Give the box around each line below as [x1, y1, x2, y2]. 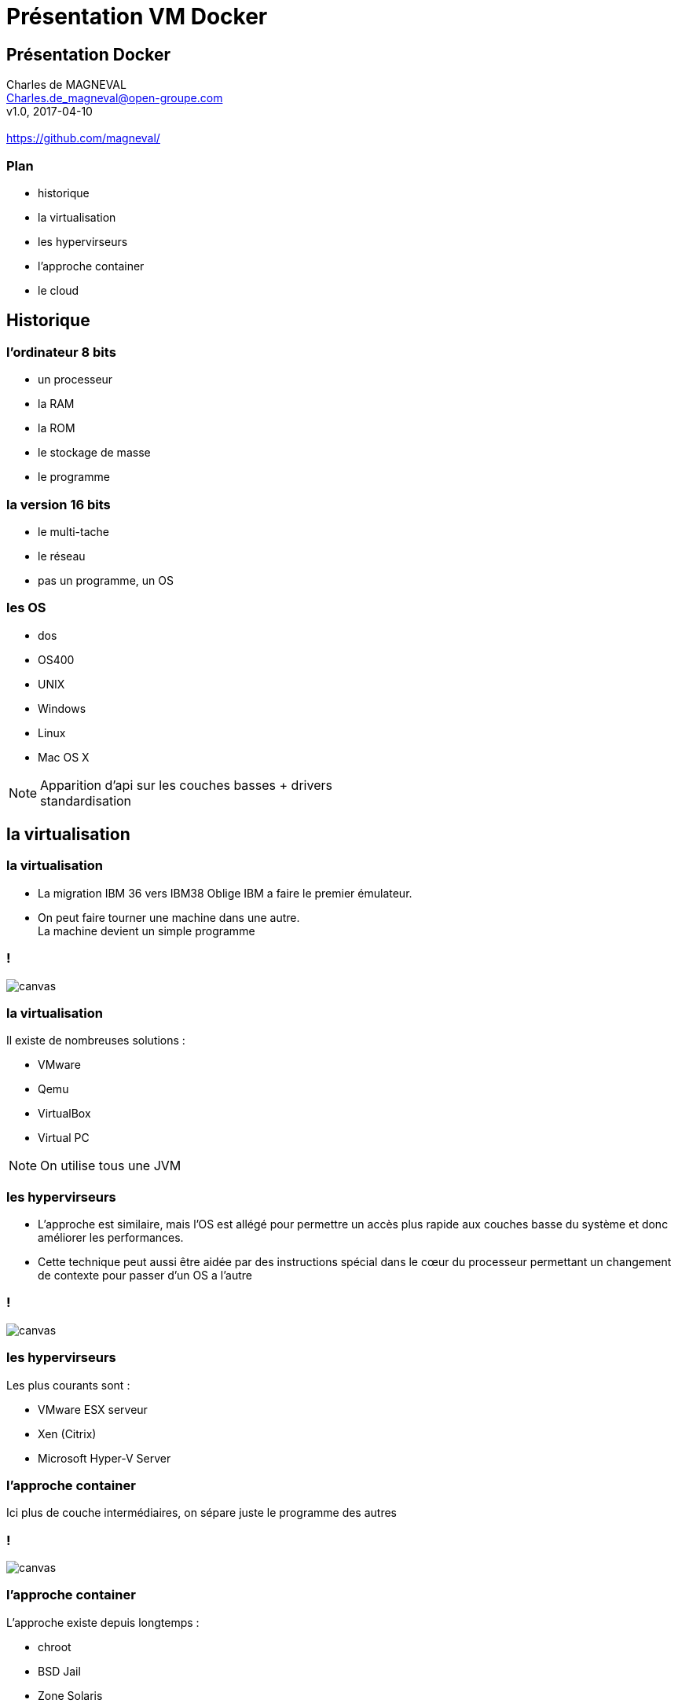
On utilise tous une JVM [40, 1158, 181, 1174]
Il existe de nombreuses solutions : [6, 1033, 185, 1048]
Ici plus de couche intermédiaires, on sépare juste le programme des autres [6, 1506, 398, 1520]
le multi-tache [38, 524, 109, 538]
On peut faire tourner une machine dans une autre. [38, 910, 300, 924]
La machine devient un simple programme [38, 923, 255, 938]
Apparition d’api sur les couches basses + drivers [40, 776, 332, 793]
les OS [6, 600, 46, 616]
